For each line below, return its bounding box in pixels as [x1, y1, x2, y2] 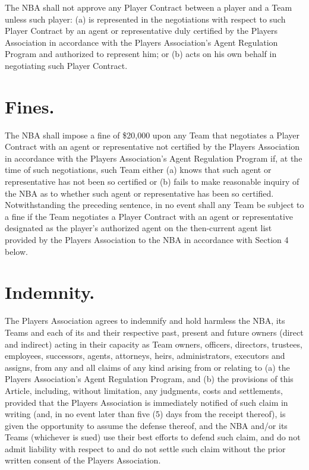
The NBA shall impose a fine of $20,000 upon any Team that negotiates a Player [5, 128, 300, 141]
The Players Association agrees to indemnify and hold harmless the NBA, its [5, 314, 285, 327]
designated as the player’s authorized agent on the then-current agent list [5, 222, 272, 234]
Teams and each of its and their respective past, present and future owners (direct [5, 326, 304, 338]
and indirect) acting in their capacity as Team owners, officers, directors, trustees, [5, 337, 302, 350]
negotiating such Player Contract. [5, 59, 128, 71]
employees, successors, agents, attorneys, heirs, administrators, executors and [5, 349, 285, 362]
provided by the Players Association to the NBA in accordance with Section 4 [5, 234, 289, 246]
